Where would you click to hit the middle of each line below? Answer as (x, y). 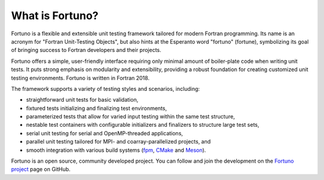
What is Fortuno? (55, 16)
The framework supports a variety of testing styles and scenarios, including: (106, 89)
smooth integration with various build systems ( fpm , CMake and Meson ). (116, 150)
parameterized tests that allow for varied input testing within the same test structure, (130, 117)
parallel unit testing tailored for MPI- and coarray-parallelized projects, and (118, 142)
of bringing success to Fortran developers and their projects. (86, 50)
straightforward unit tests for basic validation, (82, 100)
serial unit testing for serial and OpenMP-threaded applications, (104, 133)
